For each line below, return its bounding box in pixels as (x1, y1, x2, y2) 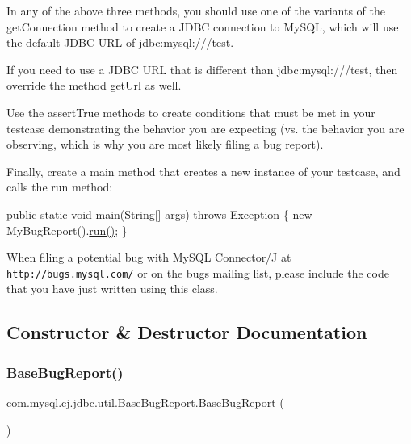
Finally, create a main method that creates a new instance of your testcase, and (6, 162, 401, 179)
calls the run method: (6, 178, 113, 195)
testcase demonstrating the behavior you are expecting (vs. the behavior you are (6, 119, 405, 136)
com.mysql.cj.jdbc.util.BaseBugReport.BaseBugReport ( (6, 393, 284, 410)
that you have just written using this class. (6, 280, 218, 297)
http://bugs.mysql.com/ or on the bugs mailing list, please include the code (6, 264, 389, 281)
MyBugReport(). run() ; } (6, 221, 128, 238)
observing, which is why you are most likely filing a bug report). (6, 136, 324, 153)
